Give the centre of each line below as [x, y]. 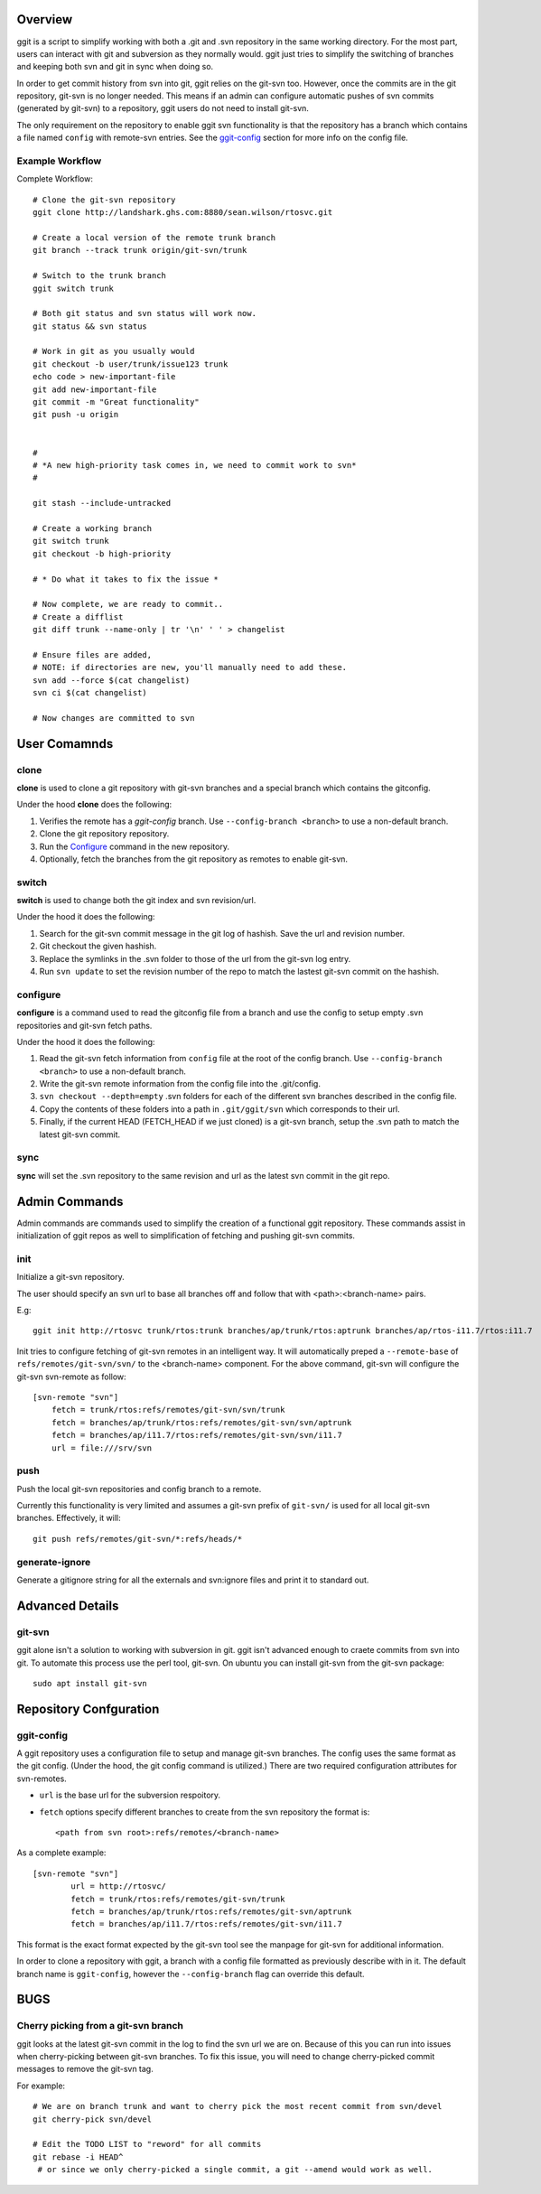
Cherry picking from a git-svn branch [100, 2026]
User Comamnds [65, 744]
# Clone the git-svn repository [104, 200]
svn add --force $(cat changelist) [112, 680]
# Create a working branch [93, 528]
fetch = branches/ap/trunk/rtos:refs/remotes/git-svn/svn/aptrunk [201, 1422]
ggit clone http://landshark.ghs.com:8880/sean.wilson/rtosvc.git [183, 213]
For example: [41, 2086]
